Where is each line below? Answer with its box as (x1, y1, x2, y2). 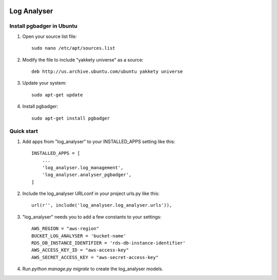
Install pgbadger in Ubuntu (9, 23, 78, 30)
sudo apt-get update (31, 92, 83, 97)
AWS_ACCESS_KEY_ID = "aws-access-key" (31, 247, 129, 253)
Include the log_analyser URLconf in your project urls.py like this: (22, 190, 160, 196)
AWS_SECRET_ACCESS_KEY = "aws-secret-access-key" (31, 254, 159, 260)
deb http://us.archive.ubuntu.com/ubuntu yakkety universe (31, 68, 183, 74)
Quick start (9, 128, 38, 135)
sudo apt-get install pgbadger (31, 115, 110, 121)
